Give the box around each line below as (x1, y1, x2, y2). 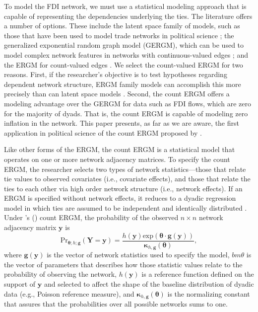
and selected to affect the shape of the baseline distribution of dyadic (44, 278, 254, 289)
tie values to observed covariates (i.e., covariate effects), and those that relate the (4, 173, 251, 184)
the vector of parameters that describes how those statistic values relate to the (4, 259, 243, 269)
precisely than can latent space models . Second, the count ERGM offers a (4, 88, 230, 99)
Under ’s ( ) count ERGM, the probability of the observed (4, 212, 179, 223)
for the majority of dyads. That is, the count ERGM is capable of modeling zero (4, 108, 248, 118)
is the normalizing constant (167, 288, 250, 299)
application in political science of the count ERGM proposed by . (4, 127, 202, 138)
